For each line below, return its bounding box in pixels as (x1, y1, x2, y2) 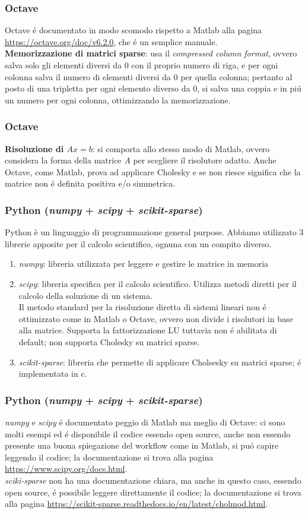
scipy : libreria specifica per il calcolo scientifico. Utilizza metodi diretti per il (18, 277, 297, 289)
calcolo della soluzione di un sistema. (18, 289, 153, 301)
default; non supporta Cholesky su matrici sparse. (18, 335, 200, 348)
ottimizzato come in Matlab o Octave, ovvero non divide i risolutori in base (18, 312, 293, 324)
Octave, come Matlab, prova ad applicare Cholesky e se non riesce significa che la (5, 165, 301, 178)
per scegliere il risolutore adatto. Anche (133, 154, 277, 166)
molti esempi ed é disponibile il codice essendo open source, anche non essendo (5, 427, 291, 440)
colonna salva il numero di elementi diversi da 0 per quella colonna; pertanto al (5, 70, 293, 83)
